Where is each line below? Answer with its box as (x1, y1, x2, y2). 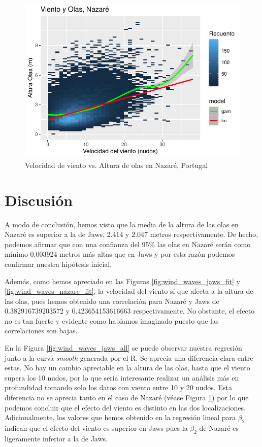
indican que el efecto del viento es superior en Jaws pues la (5, 423, 188, 433)
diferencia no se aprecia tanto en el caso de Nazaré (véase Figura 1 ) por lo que (5, 392, 249, 403)
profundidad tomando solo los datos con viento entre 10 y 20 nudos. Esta (5, 382, 232, 393)
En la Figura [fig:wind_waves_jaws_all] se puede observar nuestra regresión (5, 342, 242, 353)
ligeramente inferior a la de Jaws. (5, 433, 108, 443)
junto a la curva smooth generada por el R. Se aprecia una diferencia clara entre (5, 352, 253, 363)
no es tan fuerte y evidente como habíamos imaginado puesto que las (5, 315, 219, 326)
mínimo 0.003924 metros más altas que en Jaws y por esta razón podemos (5, 249, 235, 259)
